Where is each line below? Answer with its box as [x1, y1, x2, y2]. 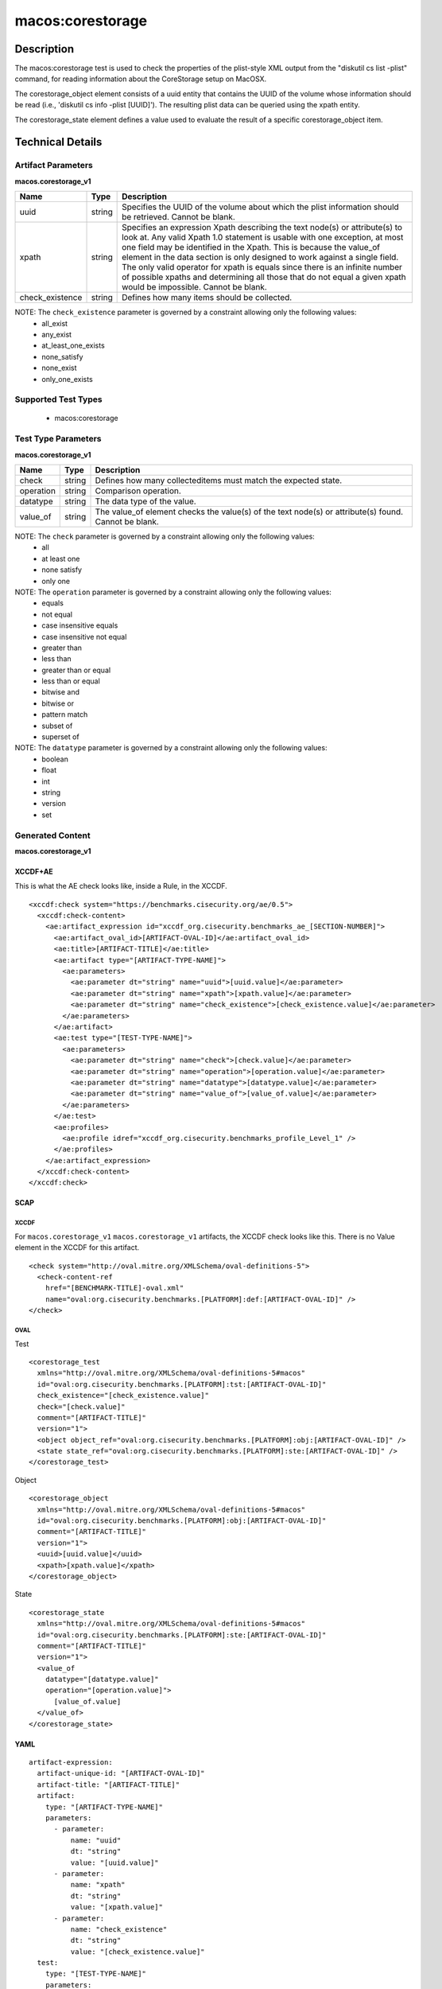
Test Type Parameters [14, 434, 102, 445]
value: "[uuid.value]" [70, 1858, 159, 1867]
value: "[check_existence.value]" [70, 1947, 206, 1956]
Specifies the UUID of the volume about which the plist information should [122, 201, 399, 212]
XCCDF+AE [14, 866, 53, 876]
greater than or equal [41, 665, 111, 675]
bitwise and [41, 687, 79, 697]
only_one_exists [41, 374, 93, 383]
